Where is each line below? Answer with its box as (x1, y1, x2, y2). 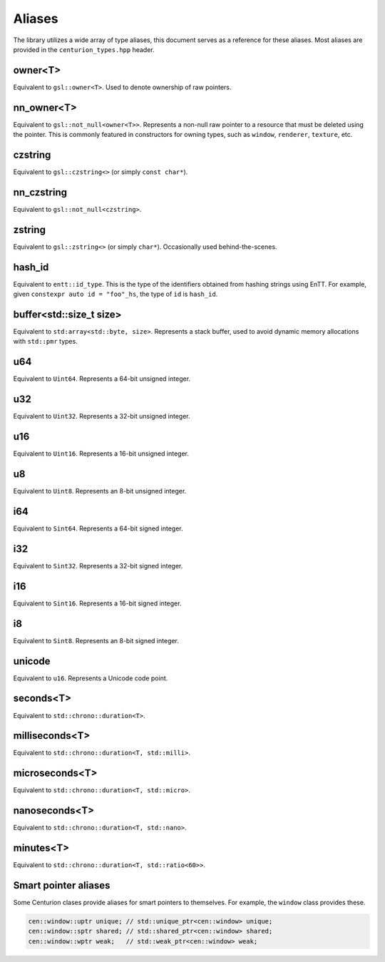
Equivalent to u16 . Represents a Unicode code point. (13, 674, 168, 682)
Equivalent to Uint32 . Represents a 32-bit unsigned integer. (13, 412, 190, 421)
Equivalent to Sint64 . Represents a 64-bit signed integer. (13, 524, 183, 533)
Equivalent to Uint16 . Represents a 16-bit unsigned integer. (13, 449, 189, 458)
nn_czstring (13, 186, 68, 198)
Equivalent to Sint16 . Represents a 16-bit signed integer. (13, 599, 182, 608)
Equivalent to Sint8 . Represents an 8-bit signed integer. (13, 636, 180, 645)
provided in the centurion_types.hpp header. (13, 45, 155, 53)
